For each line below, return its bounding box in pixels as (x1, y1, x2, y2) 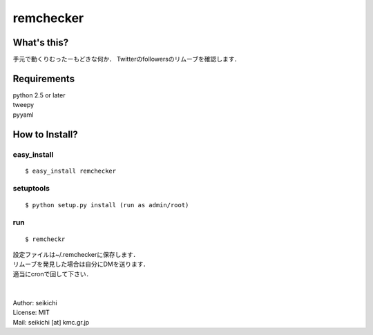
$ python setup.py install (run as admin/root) (25, 201, 189, 209)
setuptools (12, 184, 50, 193)
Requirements (12, 73, 75, 84)
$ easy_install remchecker (25, 166, 117, 175)
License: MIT (12, 308, 50, 317)
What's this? (12, 37, 69, 48)
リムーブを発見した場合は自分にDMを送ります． (12, 260, 150, 269)
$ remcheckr (25, 235, 66, 243)
